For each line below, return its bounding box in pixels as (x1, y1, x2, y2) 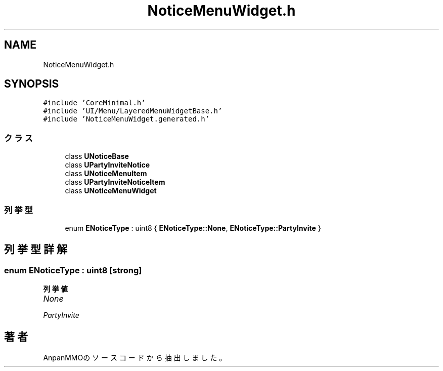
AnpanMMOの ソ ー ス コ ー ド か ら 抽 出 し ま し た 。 (43, 353, 227, 362)
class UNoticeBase (65, 152, 129, 161)
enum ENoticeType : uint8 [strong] (4, 265, 142, 275)
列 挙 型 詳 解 (4, 243, 67, 256)
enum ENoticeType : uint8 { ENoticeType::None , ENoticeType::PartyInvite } (65, 223, 321, 232)
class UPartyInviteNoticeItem (65, 178, 165, 187)
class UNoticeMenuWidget (65, 186, 157, 195)
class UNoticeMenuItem (65, 169, 147, 178)
